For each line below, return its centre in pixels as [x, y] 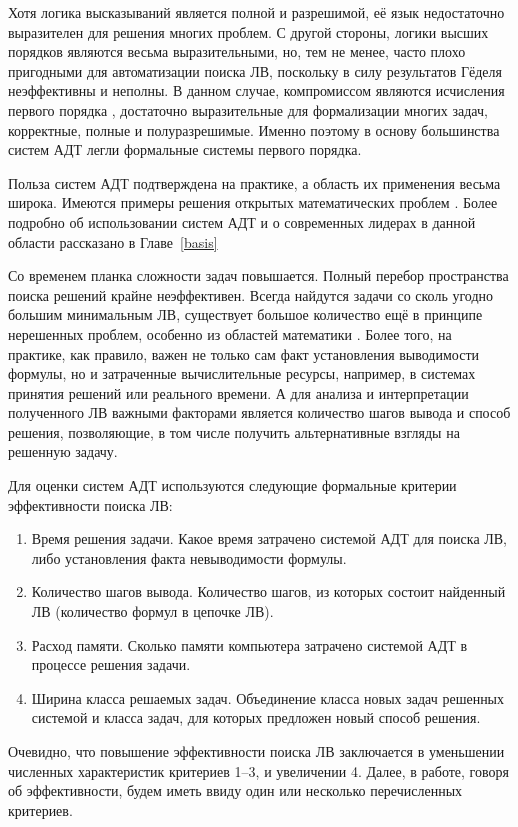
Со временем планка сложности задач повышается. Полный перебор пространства [258, 275]
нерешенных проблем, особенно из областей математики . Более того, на [230, 333]
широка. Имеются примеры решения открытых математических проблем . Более [253, 202]
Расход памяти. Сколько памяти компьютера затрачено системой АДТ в [249, 644]
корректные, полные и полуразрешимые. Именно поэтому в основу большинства [254, 129]
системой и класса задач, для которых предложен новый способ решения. [256, 717]
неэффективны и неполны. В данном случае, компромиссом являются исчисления [256, 90]
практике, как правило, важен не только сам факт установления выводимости [244, 353]
